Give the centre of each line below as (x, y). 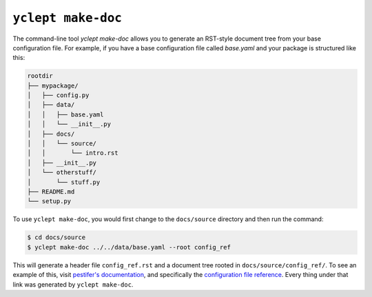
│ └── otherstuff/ (62, 173)
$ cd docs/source (56, 237)
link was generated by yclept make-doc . (73, 284)
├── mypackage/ (53, 85)
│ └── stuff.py (64, 182)
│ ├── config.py (58, 95)
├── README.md (51, 192)
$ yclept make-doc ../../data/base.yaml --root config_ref (129, 247)
